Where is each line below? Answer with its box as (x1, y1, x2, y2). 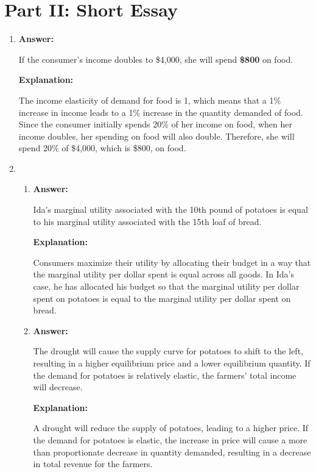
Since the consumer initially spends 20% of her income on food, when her (18, 118, 292, 131)
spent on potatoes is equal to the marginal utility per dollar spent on (33, 291, 291, 304)
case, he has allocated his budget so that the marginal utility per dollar (33, 280, 300, 293)
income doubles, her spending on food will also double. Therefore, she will (18, 129, 295, 142)
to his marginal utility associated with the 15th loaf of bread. (33, 215, 262, 227)
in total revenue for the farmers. (33, 457, 153, 470)
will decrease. (33, 381, 83, 393)
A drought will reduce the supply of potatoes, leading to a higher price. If (33, 421, 309, 434)
